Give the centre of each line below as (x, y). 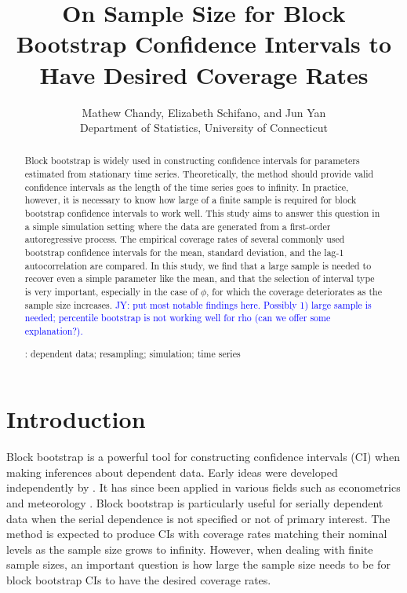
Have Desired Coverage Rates (204, 74)
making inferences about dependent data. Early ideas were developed (172, 472)
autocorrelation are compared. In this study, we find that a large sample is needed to (198, 265)
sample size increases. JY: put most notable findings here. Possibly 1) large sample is (198, 304)
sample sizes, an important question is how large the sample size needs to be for (198, 564)
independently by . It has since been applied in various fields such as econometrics (203, 487)
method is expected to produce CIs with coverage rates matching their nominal (197, 534)
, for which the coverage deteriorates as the (294, 292)
